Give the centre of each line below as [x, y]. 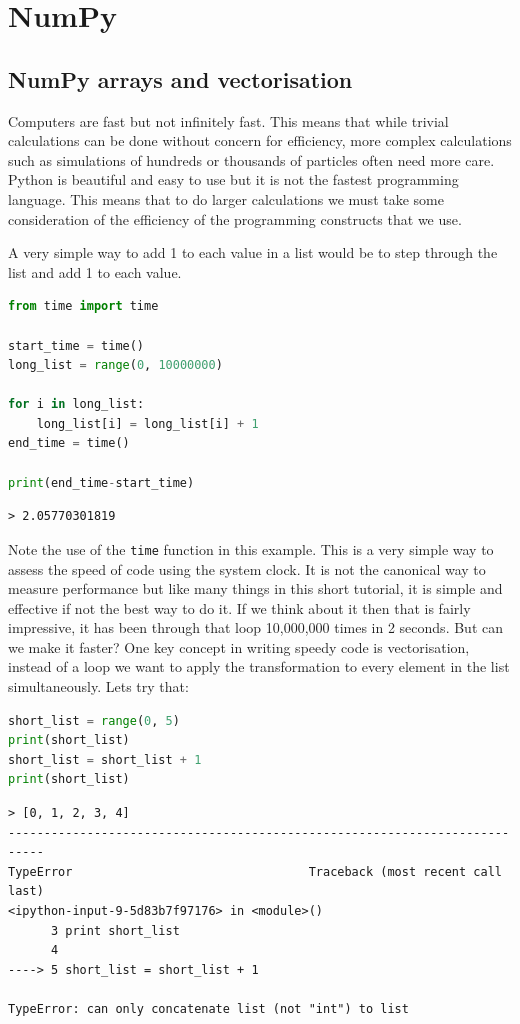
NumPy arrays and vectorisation [180, 78]
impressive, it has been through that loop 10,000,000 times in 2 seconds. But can [255, 627]
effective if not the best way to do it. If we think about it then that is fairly [239, 607]
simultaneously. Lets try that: [98, 686]
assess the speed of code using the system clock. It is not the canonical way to [247, 568]
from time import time [83, 306]
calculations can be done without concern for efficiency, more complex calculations [260, 140]
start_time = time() [76, 345]
